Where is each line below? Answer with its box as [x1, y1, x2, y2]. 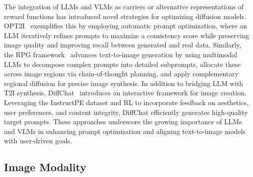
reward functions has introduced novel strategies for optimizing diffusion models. [4, 11, 246, 21]
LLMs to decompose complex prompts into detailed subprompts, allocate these [4, 59, 241, 69]
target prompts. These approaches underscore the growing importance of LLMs [4, 116, 242, 127]
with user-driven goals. [4, 135, 72, 146]
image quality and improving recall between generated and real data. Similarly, [4, 40, 242, 50]
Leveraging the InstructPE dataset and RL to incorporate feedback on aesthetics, [4, 97, 249, 107]
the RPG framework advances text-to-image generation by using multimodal [4, 49, 237, 59]
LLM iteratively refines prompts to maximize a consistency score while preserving [4, 30, 249, 40]
